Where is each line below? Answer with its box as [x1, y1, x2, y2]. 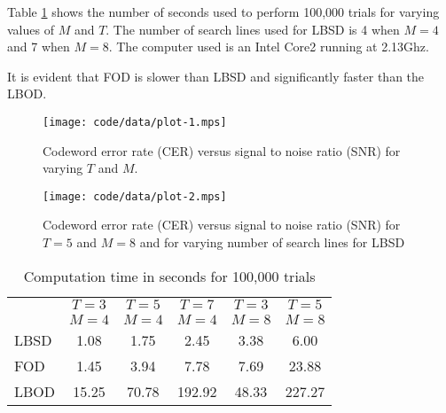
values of [7, 19, 54, 38]
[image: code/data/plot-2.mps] [43, 190, 227, 203]
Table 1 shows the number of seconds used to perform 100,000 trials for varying [7, 3, 440, 20]
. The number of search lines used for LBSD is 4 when [106, 19, 400, 38]
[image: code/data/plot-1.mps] [43, 115, 227, 129]
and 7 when [7, 37, 70, 56]
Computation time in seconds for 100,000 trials [23, 265, 316, 286]
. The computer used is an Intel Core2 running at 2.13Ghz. [108, 37, 429, 56]
